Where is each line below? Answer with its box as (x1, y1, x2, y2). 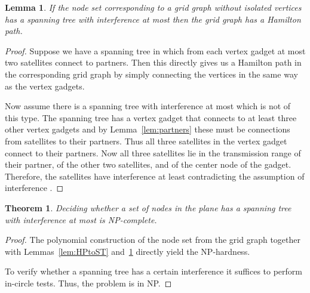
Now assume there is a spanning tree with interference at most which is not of (5, 100, 291, 112)
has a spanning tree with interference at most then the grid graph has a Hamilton (5, 13, 301, 25)
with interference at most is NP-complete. (5, 213, 157, 226)
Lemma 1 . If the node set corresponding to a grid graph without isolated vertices (5, 1, 302, 13)
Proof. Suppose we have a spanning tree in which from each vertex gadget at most (5, 44, 306, 57)
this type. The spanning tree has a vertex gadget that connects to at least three (5, 111, 297, 124)
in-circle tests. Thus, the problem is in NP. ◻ (5, 276, 172, 289)
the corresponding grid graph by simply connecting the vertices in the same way (5, 67, 298, 80)
